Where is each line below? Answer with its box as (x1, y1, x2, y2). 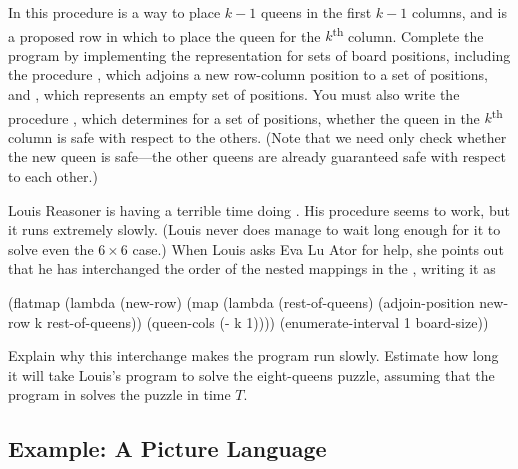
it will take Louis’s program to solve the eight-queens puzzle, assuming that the (8, 364, 495, 385)
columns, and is (411, 2, 507, 22)
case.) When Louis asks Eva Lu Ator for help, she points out (132, 238, 504, 259)
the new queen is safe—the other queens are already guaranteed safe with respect (8, 146, 506, 167)
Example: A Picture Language (8, 433, 327, 464)
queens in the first (260, 2, 372, 22)
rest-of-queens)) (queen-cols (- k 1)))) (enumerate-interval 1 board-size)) (46, 311, 489, 332)
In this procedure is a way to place (8, 2, 221, 22)
